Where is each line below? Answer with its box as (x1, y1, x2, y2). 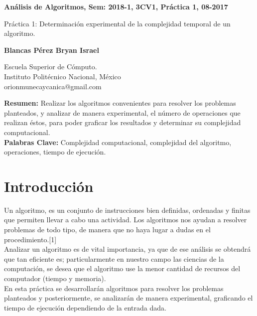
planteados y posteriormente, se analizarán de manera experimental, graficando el (4, 293, 253, 303)
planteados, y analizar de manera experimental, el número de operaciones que (4, 107, 241, 118)
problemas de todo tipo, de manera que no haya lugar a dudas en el (4, 224, 211, 235)
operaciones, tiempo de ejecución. (4, 147, 106, 157)
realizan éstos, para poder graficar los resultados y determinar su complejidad (4, 117, 241, 128)
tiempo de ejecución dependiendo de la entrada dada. (4, 302, 166, 313)
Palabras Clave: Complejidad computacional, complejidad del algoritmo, (4, 137, 232, 147)
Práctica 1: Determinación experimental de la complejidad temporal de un (4, 18, 231, 28)
